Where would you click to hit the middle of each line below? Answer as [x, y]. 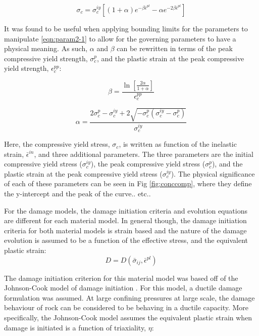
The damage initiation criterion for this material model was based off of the [121, 278]
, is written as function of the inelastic [178, 144]
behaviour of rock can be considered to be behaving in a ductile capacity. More [126, 307]
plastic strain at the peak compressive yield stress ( [83, 173]
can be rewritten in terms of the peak [175, 48]
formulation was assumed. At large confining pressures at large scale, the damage [129, 297]
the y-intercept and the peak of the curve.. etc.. [77, 194]
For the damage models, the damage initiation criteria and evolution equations [126, 210]
